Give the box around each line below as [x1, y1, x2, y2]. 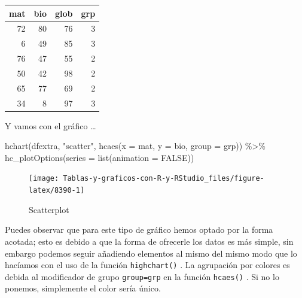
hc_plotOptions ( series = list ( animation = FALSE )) [5, 151, 194, 163]
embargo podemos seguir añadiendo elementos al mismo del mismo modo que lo [5, 247, 297, 259]
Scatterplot [29, 203, 69, 215]
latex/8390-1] [29, 186, 85, 195]
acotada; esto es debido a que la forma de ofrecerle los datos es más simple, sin [5, 235, 294, 247]
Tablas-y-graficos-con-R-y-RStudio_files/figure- [63, 174, 264, 183]
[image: [29, 174, 59, 183]
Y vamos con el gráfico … [5, 119, 96, 132]
